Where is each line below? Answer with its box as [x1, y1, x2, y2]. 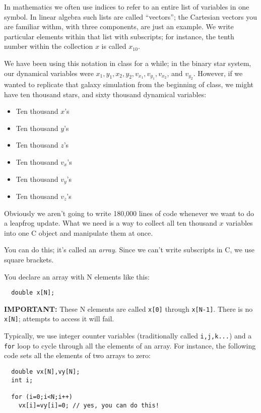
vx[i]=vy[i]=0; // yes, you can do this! [18, 401, 159, 409]
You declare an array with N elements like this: [4, 271, 150, 282]
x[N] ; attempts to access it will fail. [4, 313, 114, 324]
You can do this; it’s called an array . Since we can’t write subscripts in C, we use [4, 244, 255, 255]
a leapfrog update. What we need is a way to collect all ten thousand [4, 218, 217, 228]
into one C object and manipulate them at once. [4, 227, 153, 238]
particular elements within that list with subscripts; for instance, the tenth [4, 31, 234, 41]
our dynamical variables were [4, 67, 94, 78]
